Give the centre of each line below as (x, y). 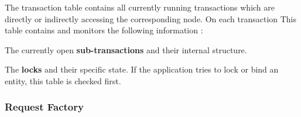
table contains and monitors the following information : (104, 30)
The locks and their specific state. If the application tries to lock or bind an (142, 69)
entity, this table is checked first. (63, 80)
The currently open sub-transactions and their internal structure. (126, 49)
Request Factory (44, 107)
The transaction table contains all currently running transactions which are (140, 7)
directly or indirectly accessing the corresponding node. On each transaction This (151, 18)
